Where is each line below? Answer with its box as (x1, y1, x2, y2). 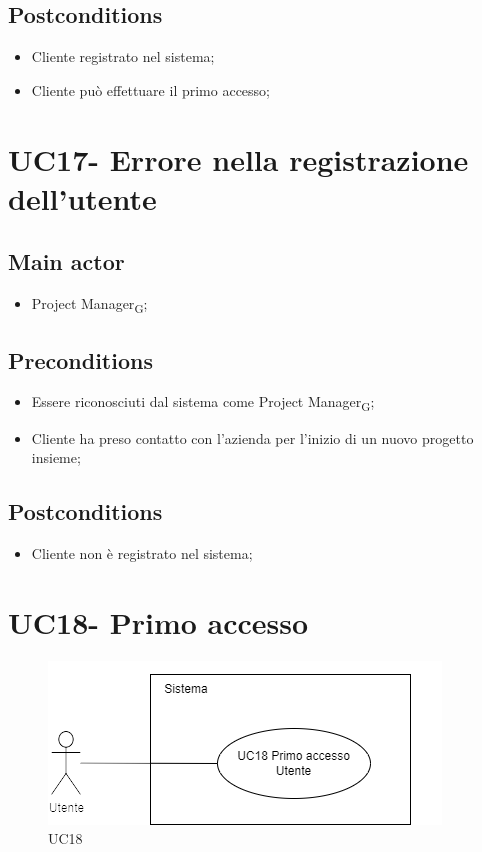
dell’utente (8, 177, 157, 218)
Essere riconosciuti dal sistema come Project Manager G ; (31, 391, 375, 415)
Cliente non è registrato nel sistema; (31, 543, 253, 563)
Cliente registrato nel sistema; (31, 46, 215, 67)
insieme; (31, 447, 81, 468)
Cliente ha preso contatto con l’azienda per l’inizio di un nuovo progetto (31, 427, 474, 448)
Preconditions (8, 344, 153, 375)
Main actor (8, 246, 125, 277)
